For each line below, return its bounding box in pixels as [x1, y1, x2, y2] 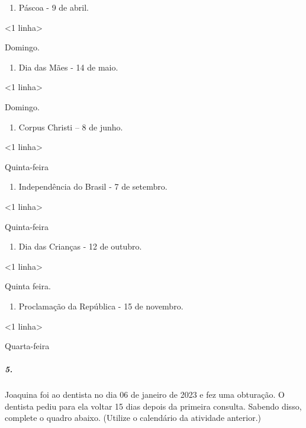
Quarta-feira [5, 340, 50, 352]
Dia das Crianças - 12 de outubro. [18, 240, 142, 253]
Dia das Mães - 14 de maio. [18, 60, 118, 73]
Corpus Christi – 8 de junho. [18, 120, 123, 133]
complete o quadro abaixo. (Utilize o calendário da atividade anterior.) [5, 411, 262, 424]
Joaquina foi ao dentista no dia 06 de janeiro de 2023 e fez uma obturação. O [5, 388, 285, 401]
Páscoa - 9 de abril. [18, 1, 89, 13]
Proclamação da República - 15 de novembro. [18, 299, 183, 312]
